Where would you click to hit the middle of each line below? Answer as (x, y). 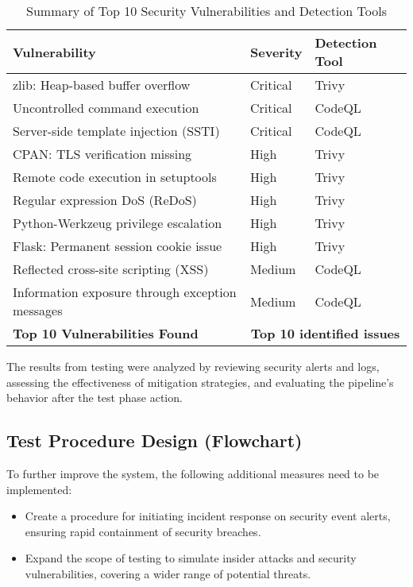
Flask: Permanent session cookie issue (118, 246)
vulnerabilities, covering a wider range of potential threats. (168, 573)
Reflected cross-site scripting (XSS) (111, 269)
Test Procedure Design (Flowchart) (154, 440)
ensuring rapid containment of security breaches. (143, 531)
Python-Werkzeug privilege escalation (118, 223)
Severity (276, 52)
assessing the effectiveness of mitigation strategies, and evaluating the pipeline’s (200, 382)
